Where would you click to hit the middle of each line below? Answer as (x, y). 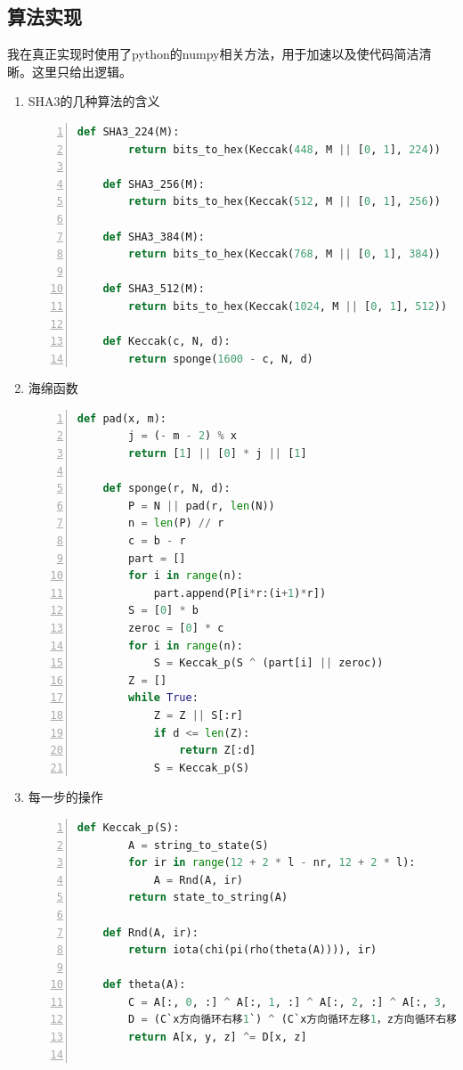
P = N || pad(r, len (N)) (202, 506)
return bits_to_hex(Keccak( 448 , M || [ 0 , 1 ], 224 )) (284, 149)
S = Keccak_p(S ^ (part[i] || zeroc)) (268, 663)
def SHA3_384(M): (154, 237)
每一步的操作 (65, 797)
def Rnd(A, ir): (150, 932)
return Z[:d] (218, 751)
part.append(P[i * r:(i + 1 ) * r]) (240, 593)
